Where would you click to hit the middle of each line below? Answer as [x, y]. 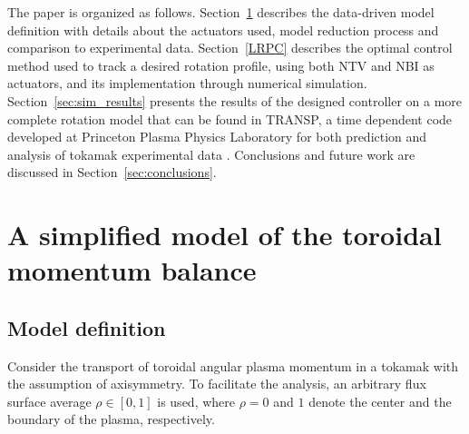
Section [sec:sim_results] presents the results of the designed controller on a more [235, 100]
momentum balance [132, 270]
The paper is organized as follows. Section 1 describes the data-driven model [221, 12]
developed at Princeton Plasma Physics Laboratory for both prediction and [217, 137]
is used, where [196, 401]
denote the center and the [380, 401]
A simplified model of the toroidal [225, 235]
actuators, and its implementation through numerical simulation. [187, 83]
